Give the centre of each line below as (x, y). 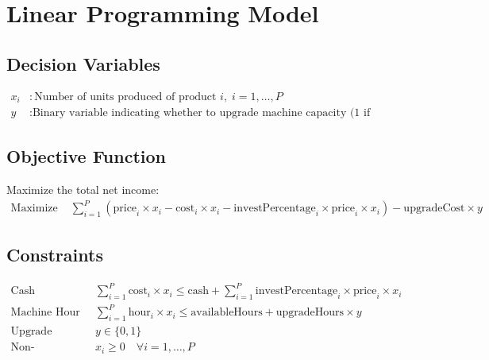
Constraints (55, 254)
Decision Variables (83, 63)
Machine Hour (45, 313)
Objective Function (87, 156)
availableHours (227, 313)
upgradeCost (434, 209)
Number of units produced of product (125, 97)
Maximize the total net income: (83, 190)
